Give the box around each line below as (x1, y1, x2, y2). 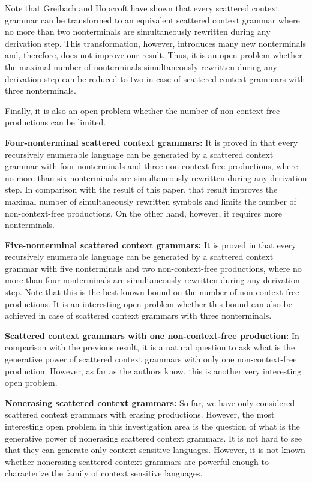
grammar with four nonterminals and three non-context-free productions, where (5, 160, 298, 172)
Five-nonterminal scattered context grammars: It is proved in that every (5, 238, 296, 251)
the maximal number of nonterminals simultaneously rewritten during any (5, 60, 277, 73)
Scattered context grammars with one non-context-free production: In (5, 329, 299, 341)
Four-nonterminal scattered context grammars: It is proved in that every (5, 136, 298, 148)
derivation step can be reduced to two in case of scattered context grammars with (5, 72, 305, 85)
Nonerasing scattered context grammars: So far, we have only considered (5, 396, 295, 409)
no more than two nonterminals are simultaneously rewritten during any (5, 25, 271, 38)
